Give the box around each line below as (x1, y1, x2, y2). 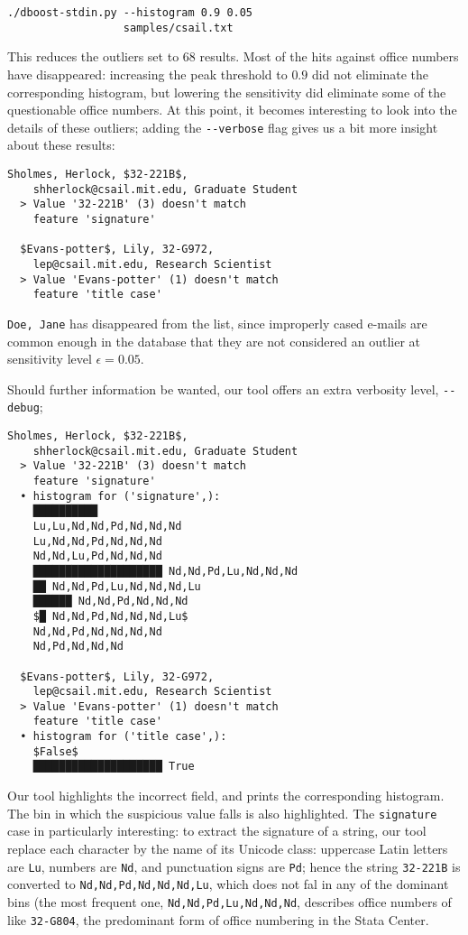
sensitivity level (7, 349, 92, 368)
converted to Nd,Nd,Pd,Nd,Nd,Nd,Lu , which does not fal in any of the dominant (7, 875, 449, 893)
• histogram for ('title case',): (20, 730, 227, 744)
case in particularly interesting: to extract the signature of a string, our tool (7, 821, 427, 840)
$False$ (32, 745, 78, 758)
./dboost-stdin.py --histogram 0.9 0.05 (7, 6, 253, 19)
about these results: (7, 135, 115, 154)
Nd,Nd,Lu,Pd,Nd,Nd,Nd (32, 550, 162, 563)
